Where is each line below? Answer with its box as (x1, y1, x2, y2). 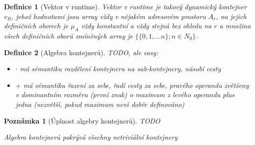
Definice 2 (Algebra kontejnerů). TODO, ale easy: (4, 47, 158, 57)
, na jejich (216, 11, 247, 21)
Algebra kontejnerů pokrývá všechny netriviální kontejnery (4, 132, 178, 142)
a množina (219, 21, 251, 31)
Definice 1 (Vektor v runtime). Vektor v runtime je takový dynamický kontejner (4, 1, 247, 11)
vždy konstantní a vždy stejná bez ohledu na (81, 21, 212, 31)
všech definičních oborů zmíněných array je (4, 30, 133, 41)
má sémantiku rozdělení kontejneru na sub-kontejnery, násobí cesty (20, 63, 221, 74)
